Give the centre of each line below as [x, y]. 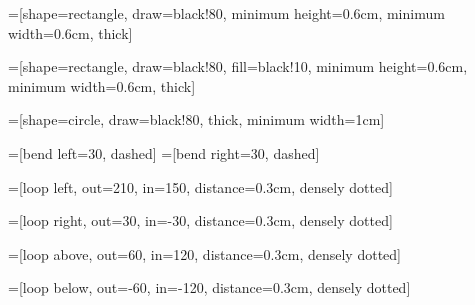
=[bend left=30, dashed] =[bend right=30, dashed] [164, 152]
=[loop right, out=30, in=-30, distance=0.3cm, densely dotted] [200, 220]
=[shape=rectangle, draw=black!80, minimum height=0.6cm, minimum [226, 13]
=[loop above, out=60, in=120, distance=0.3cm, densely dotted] [204, 253]
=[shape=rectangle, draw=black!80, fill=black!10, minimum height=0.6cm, [238, 66]
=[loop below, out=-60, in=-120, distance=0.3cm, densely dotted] [209, 287]
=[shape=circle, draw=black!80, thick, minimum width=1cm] [196, 119]
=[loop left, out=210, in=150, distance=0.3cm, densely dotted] [200, 186]
